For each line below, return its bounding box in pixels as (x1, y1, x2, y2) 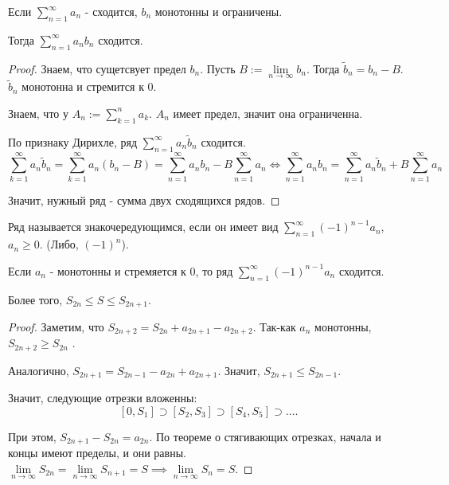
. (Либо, (39, 236, 79, 252)
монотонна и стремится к (21, 78, 144, 95)
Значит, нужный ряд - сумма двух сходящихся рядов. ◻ (8, 191, 280, 208)
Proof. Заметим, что (8, 319, 104, 335)
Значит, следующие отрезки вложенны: (8, 389, 197, 406)
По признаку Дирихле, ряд (8, 133, 138, 150)
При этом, (8, 428, 57, 444)
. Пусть (200, 60, 236, 76)
